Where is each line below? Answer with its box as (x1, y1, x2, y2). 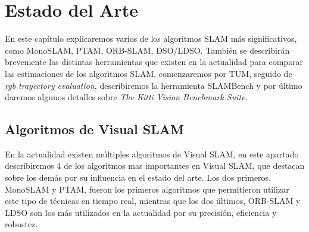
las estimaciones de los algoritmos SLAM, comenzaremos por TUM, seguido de (5, 67, 292, 79)
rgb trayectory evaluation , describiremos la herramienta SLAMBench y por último (5, 79, 302, 91)
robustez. (5, 218, 38, 230)
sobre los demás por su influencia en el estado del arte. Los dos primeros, (5, 171, 271, 184)
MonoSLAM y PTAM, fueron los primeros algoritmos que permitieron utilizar (5, 182, 289, 195)
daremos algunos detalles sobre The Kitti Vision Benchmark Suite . (5, 91, 248, 103)
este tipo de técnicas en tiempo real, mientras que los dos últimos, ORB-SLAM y (5, 194, 301, 207)
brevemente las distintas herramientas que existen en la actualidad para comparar (5, 55, 304, 68)
